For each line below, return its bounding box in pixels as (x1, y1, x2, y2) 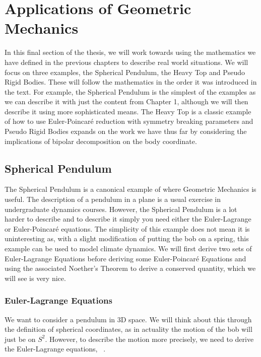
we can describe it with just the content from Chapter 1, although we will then (5, 96, 248, 107)
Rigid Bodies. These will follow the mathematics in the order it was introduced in (5, 77, 257, 87)
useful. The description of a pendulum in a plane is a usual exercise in (5, 194, 221, 204)
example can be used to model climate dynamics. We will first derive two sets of (5, 243, 252, 254)
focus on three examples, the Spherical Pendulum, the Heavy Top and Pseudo (5, 66, 245, 77)
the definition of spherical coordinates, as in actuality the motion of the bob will (5, 324, 252, 334)
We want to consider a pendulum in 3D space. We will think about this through (5, 314, 252, 324)
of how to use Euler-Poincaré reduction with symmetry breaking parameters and (5, 116, 253, 126)
